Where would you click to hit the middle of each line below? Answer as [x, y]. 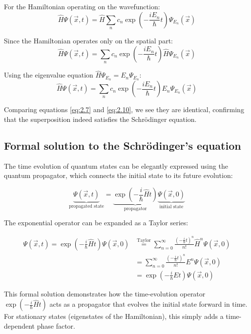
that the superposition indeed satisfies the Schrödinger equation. [100, 119]
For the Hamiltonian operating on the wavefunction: [82, 6]
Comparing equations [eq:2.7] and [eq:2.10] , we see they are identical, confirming [124, 109]
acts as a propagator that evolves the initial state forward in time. [148, 304]
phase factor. [56, 326]
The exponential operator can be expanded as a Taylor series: [96, 223]
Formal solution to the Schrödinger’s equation [123, 146]
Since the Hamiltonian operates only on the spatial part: [88, 40]
